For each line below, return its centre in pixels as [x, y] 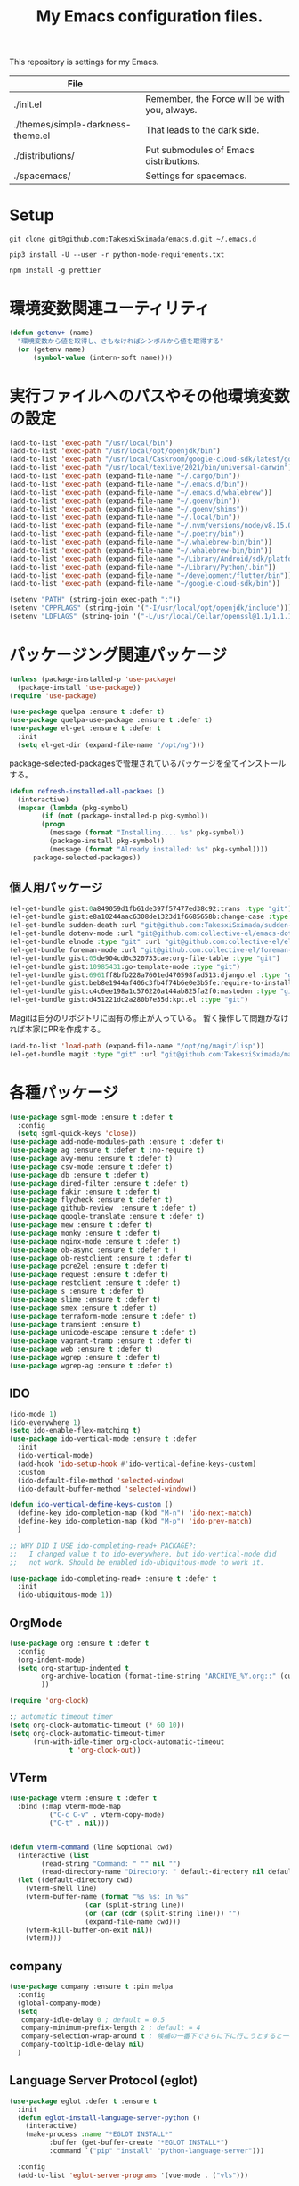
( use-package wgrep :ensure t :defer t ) [85, 1358]
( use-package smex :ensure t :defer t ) [83, 1308]
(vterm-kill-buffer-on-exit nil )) [89, 1930]
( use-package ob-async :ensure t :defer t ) [93, 1250]
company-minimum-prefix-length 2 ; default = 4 [111, 2028]
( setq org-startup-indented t [73, 1668]
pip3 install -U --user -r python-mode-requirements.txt [117, 255]
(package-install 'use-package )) [79, 687]
